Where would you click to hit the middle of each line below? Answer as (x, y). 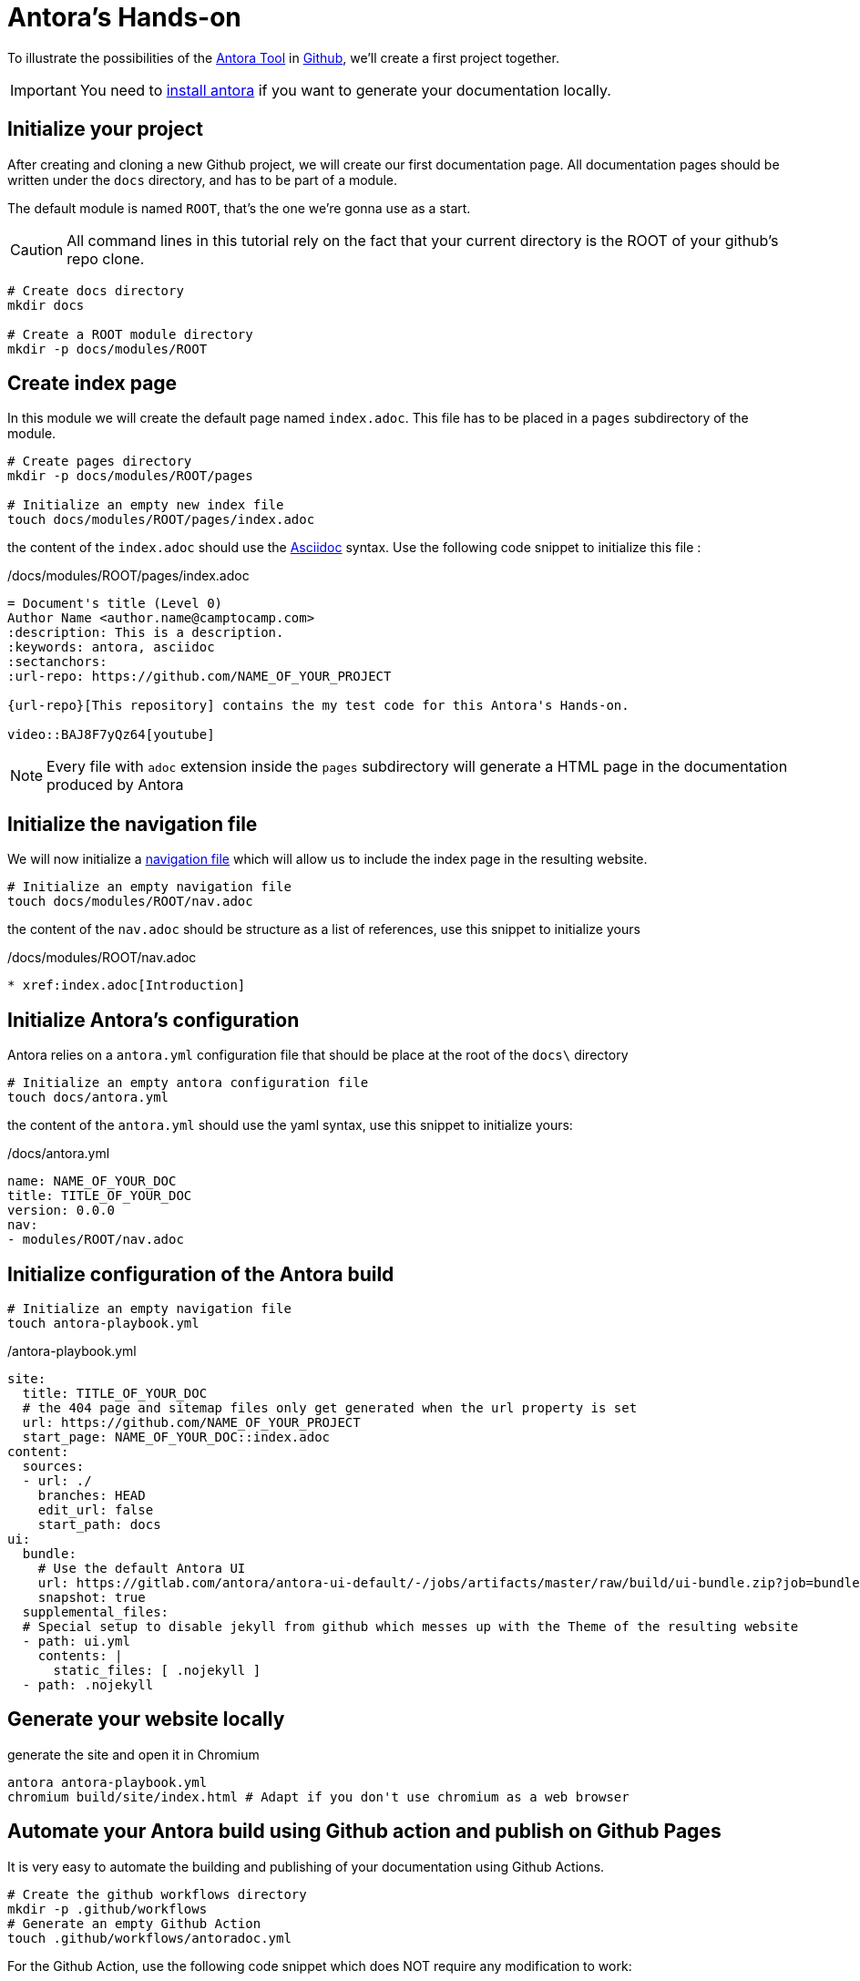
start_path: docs (99, 1524)
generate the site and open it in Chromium (133, 1754)
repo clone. (106, 258)
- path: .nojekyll (88, 1684)
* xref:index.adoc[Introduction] (127, 985)
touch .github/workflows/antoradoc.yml (149, 1938)
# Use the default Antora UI (142, 1568)
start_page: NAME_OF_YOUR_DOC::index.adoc (176, 1437)
